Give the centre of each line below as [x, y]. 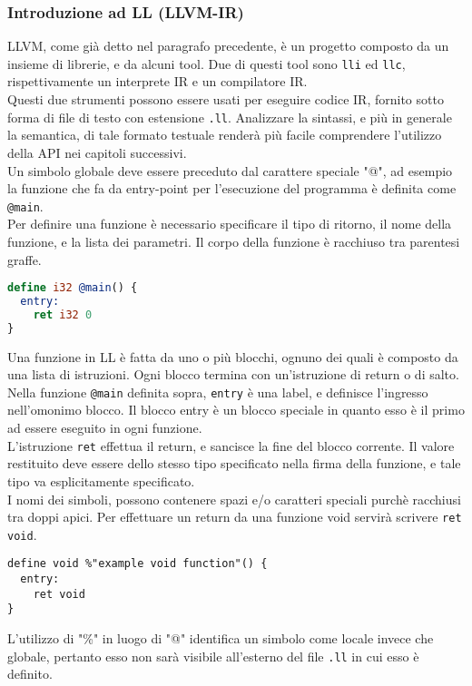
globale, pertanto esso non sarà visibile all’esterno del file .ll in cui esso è [213, 656]
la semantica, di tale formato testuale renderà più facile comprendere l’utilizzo [225, 135]
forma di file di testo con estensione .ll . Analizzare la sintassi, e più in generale [230, 117]
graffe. [25, 259]
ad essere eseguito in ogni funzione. [105, 428]
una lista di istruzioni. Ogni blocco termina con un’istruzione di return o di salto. [233, 374]
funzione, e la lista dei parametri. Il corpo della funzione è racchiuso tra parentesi [234, 241]
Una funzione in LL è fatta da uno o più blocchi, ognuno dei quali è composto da [233, 356]
